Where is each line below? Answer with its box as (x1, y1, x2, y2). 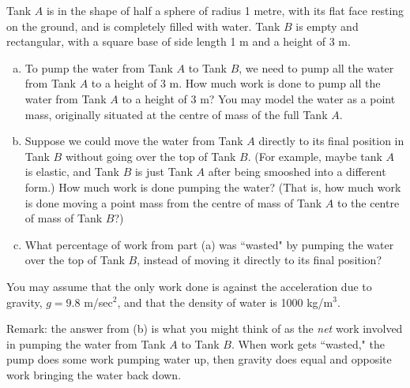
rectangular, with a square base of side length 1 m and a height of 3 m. (6, 33, 351, 50)
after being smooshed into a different (208, 163, 386, 180)
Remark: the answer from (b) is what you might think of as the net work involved (6, 320, 403, 337)
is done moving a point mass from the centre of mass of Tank (24, 194, 322, 211)
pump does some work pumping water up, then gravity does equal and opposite (6, 351, 392, 367)
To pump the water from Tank (24, 59, 173, 76)
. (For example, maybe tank (247, 147, 382, 164)
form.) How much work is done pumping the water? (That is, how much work (24, 178, 401, 195)
